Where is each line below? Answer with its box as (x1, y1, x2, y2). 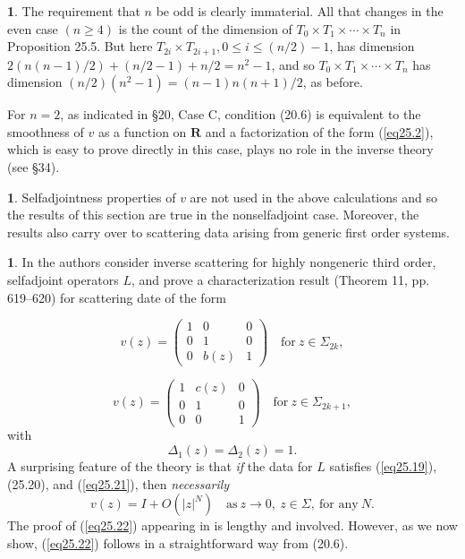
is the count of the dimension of (118, 19, 292, 38)
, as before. (302, 73, 363, 91)
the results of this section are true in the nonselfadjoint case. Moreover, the (7, 205, 419, 224)
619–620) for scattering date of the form (7, 288, 226, 306)
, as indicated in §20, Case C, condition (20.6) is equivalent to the (60, 105, 421, 124)
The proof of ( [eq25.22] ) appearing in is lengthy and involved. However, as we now (7, 516, 458, 535)
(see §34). (7, 158, 60, 176)
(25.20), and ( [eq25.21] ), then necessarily (7, 474, 230, 493)
